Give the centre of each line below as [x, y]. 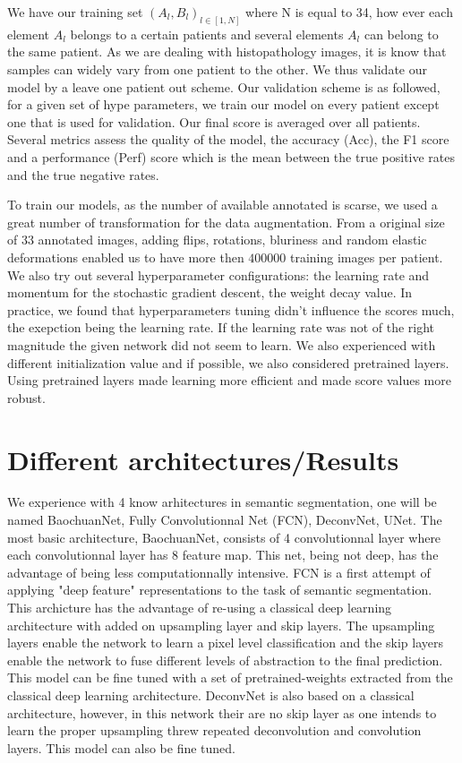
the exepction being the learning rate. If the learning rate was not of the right [221, 327]
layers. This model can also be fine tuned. [121, 747]
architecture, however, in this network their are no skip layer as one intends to [222, 712]
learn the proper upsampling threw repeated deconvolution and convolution [214, 730]
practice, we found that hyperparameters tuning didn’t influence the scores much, [231, 309]
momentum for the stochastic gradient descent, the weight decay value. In [210, 292]
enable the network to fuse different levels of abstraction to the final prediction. [225, 660]
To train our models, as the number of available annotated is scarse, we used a [222, 205]
